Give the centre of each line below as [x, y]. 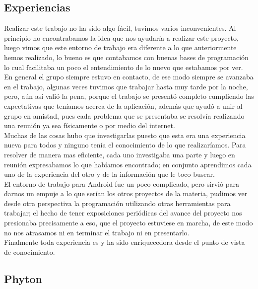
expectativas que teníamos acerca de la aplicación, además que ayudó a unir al [123, 106]
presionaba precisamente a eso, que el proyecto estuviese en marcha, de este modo [129, 223]
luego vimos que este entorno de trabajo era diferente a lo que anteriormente [120, 47]
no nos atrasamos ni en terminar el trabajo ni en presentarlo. [97, 232]
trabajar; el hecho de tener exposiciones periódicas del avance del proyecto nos [123, 213]
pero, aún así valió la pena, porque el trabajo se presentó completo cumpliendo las [129, 96]
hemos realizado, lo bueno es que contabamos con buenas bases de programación [126, 57]
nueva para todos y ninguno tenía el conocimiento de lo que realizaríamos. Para [125, 145]
